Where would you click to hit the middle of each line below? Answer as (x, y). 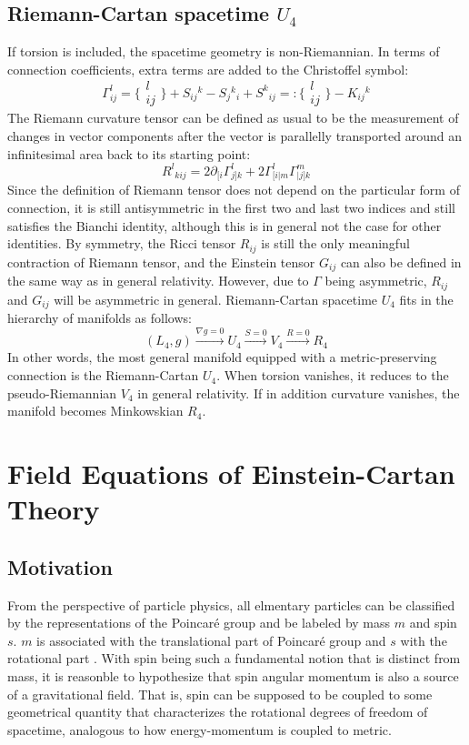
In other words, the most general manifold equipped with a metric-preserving (222, 357)
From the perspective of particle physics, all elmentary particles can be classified (231, 604)
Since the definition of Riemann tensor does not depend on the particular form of (234, 190)
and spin (433, 623)
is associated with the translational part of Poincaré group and (211, 640)
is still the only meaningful (335, 243)
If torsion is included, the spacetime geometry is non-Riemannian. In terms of (224, 51)
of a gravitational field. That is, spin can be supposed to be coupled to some (220, 694)
